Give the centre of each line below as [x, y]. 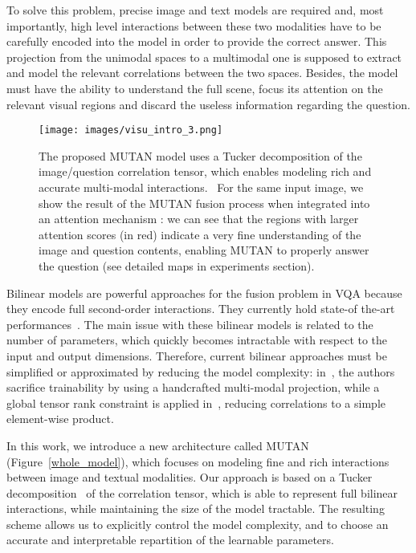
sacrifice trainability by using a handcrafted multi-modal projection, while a [193, 387]
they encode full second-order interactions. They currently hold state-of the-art [201, 309]
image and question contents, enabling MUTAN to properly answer [204, 250]
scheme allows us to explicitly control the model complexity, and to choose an [198, 524]
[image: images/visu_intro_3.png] [131, 130]
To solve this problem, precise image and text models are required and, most [195, 10]
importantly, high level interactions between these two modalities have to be [194, 25]
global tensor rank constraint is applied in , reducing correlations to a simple [196, 403]
